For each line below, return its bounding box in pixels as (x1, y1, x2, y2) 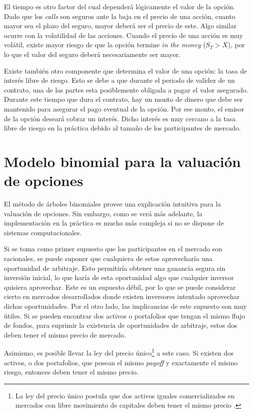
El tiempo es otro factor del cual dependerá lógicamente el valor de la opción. (4, 1, 235, 11)
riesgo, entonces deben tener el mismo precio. (4, 367, 139, 377)
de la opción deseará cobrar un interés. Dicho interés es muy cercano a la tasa (4, 113, 236, 123)
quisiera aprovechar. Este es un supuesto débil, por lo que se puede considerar (4, 282, 236, 292)
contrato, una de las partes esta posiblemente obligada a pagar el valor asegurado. (4, 84, 249, 94)
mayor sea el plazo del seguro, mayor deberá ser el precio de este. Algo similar (4, 20, 237, 31)
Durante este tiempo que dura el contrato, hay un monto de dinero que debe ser (4, 94, 243, 104)
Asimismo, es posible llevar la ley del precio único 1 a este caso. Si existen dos (4, 346, 234, 357)
